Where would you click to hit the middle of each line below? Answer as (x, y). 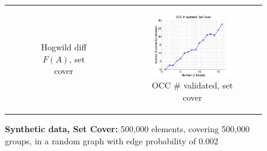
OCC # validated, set (192, 85)
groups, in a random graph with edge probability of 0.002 (112, 140)
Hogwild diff (64, 47)
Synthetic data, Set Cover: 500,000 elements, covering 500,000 (127, 129)
